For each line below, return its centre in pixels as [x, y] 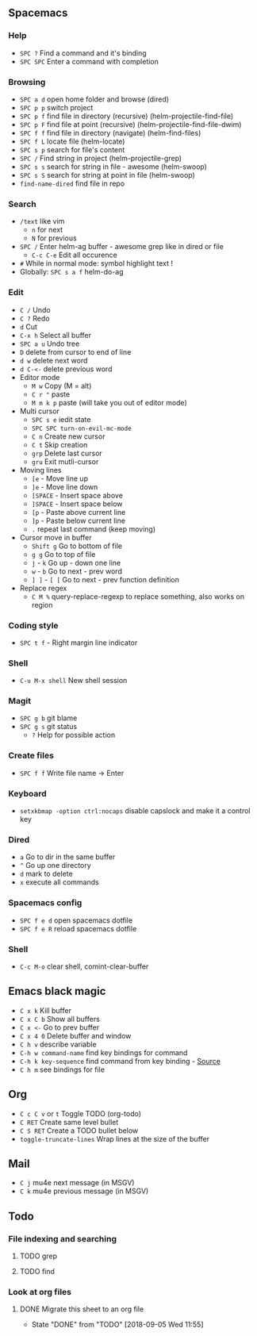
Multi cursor [39, 411]
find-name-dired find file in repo [72, 183]
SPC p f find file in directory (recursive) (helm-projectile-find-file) [127, 116]
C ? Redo [35, 318]
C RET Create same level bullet [69, 1122]
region [42, 605]
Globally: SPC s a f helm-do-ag [72, 272]
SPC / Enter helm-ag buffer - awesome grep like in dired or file [121, 247]
